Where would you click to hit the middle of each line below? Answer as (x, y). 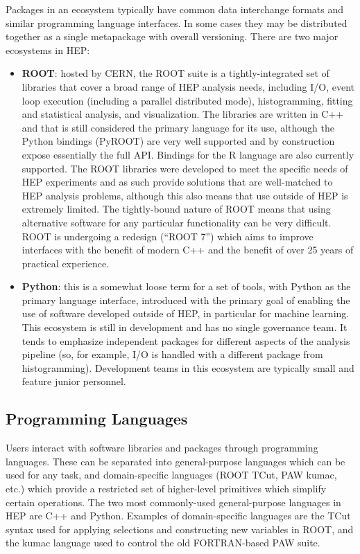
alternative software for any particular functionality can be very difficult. (177, 222)
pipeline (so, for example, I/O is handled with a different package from (172, 354)
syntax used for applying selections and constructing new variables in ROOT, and (180, 529)
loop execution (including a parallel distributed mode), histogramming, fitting (187, 100)
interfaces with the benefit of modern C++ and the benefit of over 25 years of (188, 250)
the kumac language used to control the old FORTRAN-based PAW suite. (163, 543)
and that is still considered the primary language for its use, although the (178, 127)
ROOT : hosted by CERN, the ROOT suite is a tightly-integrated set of (175, 73)
